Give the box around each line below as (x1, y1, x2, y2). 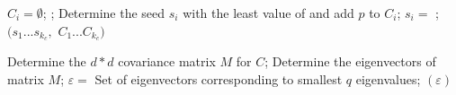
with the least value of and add (183, 4, 354, 22)
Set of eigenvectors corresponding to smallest (94, 70, 343, 89)
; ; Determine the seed (42, 4, 165, 22)
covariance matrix (118, 52, 216, 71)
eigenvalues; (355, 70, 421, 89)
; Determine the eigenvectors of (264, 52, 436, 71)
